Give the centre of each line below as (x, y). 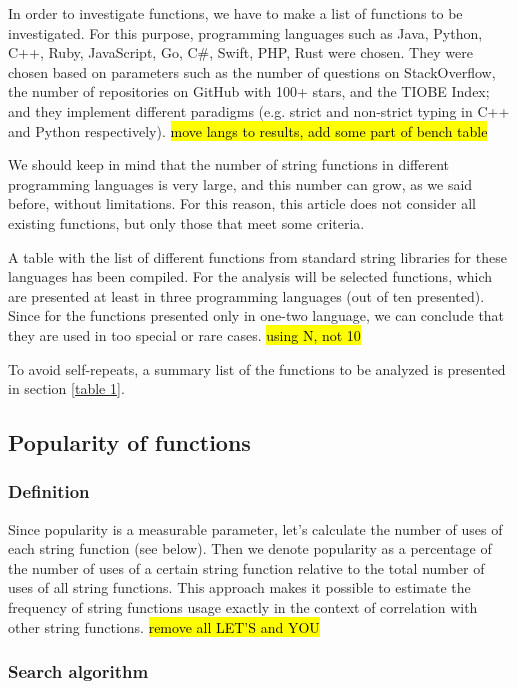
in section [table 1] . (66, 388)
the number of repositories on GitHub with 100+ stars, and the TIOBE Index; (249, 91)
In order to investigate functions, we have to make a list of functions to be (235, 13)
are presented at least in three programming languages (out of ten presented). (246, 295)
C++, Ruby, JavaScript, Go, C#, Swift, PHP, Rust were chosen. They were (240, 52)
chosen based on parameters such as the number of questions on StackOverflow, (252, 71)
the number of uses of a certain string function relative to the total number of (246, 567)
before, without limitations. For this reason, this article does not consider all (242, 203)
